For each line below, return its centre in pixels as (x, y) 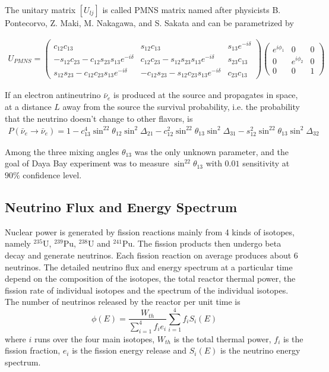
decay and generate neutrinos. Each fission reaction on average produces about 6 (151, 255)
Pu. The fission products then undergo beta (202, 243)
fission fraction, (33, 350)
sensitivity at (266, 163)
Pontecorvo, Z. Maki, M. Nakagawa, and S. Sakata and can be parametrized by (149, 23)
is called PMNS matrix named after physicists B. (192, 10)
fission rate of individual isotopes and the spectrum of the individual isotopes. (147, 290)
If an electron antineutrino (53, 95)
